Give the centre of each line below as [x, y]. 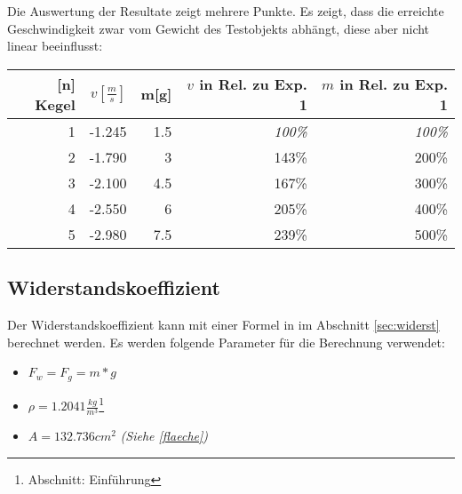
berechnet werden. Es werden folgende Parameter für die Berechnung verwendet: [226, 342]
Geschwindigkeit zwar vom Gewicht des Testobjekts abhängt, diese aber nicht [219, 28]
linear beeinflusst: [55, 46]
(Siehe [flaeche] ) [164, 436]
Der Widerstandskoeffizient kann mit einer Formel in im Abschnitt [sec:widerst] [223, 324]
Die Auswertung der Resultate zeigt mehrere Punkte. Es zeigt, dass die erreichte [226, 11]
